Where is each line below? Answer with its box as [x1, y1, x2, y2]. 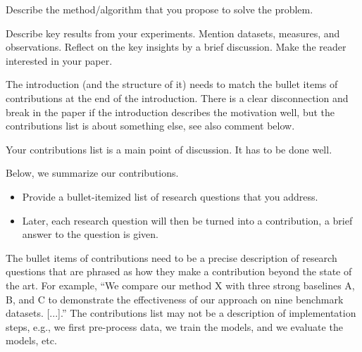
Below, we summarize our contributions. [6, 165, 179, 180]
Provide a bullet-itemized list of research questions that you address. [22, 189, 318, 203]
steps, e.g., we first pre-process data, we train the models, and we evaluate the [6, 319, 343, 334]
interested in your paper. [6, 53, 113, 68]
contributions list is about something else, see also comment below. [6, 118, 295, 133]
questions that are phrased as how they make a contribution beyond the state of [6, 264, 352, 279]
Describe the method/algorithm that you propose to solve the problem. [6, 2, 313, 16]
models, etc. [6, 333, 57, 348]
